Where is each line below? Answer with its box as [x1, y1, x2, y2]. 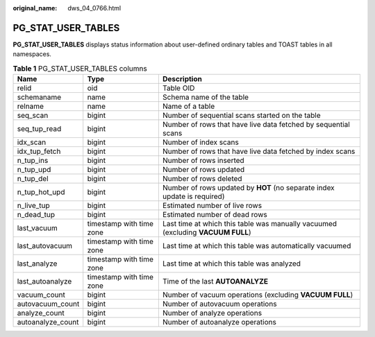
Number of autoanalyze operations [162, 318, 277, 327]
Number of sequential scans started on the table [162, 111, 321, 121]
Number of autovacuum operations [162, 299, 277, 309]
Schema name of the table [162, 92, 249, 102]
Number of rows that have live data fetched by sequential [162, 120, 350, 130]
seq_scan [17, 111, 49, 121]
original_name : [12, 4, 58, 12]
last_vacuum [17, 223, 58, 233]
